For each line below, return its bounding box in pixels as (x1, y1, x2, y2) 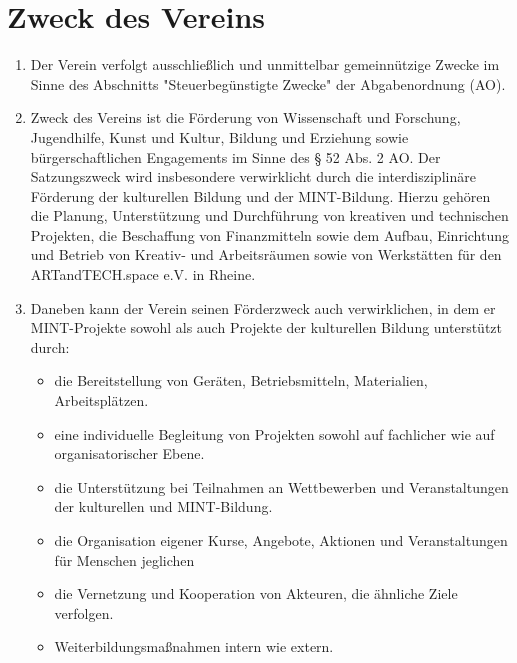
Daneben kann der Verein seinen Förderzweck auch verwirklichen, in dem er (30, 297, 496, 318)
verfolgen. (54, 602, 114, 623)
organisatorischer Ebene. (54, 443, 205, 464)
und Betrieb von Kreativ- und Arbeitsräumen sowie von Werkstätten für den (30, 244, 502, 265)
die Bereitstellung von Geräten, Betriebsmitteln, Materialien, (54, 370, 428, 391)
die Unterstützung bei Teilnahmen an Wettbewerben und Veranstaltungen (54, 476, 509, 497)
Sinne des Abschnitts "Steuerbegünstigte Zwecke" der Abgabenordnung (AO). (30, 73, 506, 94)
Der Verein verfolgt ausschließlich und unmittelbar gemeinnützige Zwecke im (30, 54, 500, 75)
